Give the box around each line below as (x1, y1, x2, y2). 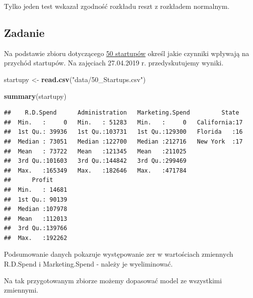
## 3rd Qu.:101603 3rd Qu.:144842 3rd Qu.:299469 (4, 157, 187, 165)
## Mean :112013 (4, 215, 67, 222)
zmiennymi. (4, 285, 38, 295)
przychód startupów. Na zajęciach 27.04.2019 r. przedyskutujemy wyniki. (4, 58, 224, 68)
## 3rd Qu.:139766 (4, 225, 67, 232)
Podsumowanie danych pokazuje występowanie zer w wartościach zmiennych (4, 249, 233, 259)
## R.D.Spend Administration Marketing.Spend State (4, 109, 239, 117)
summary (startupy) (4, 90, 67, 101)
